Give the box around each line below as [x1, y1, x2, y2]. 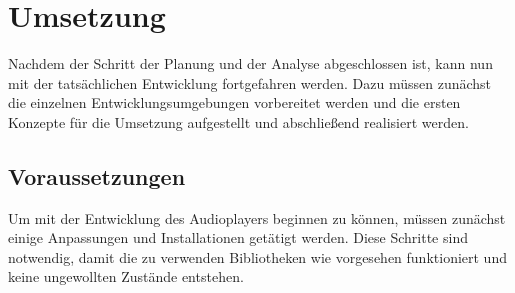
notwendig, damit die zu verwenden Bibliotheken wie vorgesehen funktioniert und [8, 246, 507, 267]
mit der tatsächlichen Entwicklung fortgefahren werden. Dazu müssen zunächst [8, 72, 492, 93]
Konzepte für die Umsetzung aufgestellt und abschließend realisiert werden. [8, 111, 469, 132]
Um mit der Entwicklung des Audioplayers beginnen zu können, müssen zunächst [8, 207, 506, 228]
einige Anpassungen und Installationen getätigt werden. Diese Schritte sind [8, 227, 468, 248]
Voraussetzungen [8, 160, 186, 191]
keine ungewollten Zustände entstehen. [8, 266, 244, 287]
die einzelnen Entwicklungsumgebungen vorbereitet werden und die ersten [8, 92, 461, 113]
